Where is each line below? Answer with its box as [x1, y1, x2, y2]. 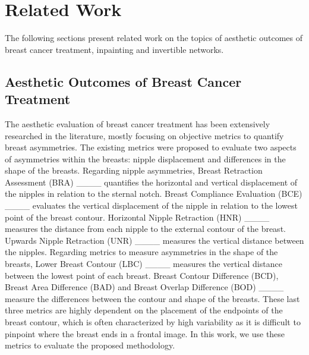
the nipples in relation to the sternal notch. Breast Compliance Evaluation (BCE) [5, 187, 302, 200]
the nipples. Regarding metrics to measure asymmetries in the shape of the [5, 246, 278, 258]
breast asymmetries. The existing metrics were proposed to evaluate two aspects [5, 141, 297, 153]
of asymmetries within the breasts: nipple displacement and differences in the [5, 152, 286, 165]
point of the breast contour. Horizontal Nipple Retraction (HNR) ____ [5, 211, 270, 223]
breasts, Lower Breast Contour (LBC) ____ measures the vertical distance [5, 257, 282, 270]
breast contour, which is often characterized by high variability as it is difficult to [5, 316, 301, 328]
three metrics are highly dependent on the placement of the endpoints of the [5, 304, 283, 316]
